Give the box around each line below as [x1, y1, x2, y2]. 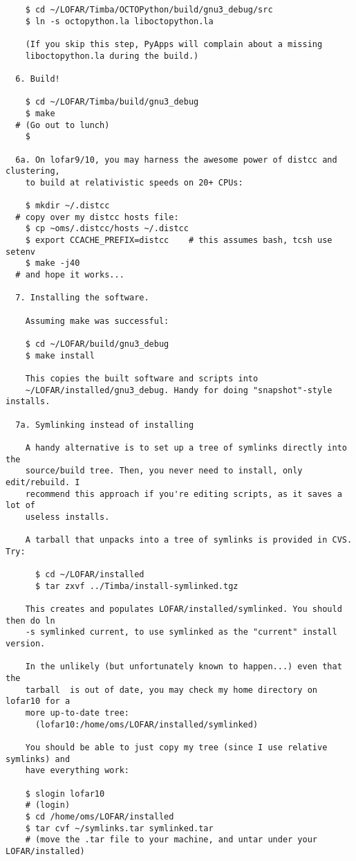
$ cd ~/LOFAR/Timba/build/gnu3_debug [25, 97, 199, 107]
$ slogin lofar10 [25, 788, 105, 799]
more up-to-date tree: [25, 708, 129, 718]
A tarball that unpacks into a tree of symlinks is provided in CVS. [25, 535, 353, 545]
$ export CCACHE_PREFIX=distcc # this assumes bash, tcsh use [25, 235, 332, 246]
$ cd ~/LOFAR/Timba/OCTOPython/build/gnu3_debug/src [25, 5, 273, 15]
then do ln [6, 615, 55, 626]
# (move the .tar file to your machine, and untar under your [25, 835, 318, 845]
